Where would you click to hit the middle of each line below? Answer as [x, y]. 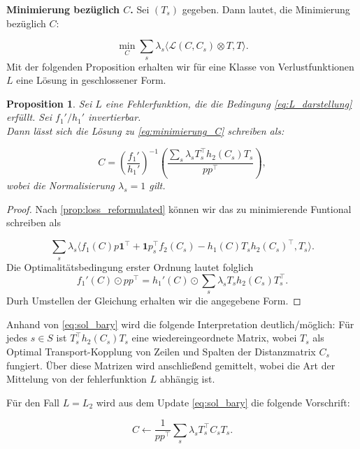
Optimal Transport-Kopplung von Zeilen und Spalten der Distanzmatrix [161, 352]
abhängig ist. [187, 379]
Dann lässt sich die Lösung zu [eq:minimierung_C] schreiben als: [145, 130]
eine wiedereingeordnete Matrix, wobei [214, 338]
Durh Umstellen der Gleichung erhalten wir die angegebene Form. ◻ [154, 301]
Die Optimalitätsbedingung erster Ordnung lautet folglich [130, 266]
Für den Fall [33, 402]
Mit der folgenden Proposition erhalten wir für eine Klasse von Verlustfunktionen [180, 66]
